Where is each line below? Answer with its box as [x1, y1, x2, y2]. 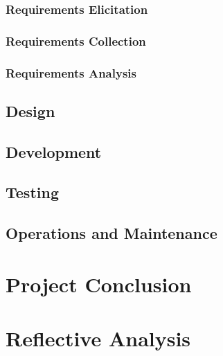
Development [6, 141, 102, 162]
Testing [6, 181, 59, 203]
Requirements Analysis [6, 64, 136, 81]
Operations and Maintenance [6, 222, 217, 244]
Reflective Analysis [6, 324, 191, 353]
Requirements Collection [6, 32, 146, 49]
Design [6, 100, 55, 121]
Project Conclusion [6, 269, 192, 298]
